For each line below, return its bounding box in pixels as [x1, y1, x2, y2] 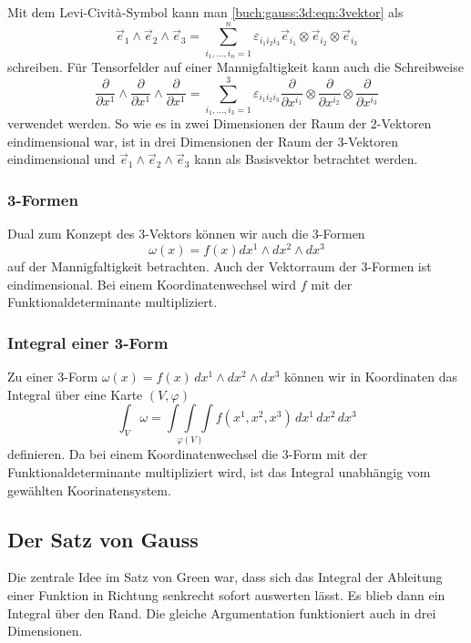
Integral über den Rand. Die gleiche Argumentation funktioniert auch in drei [7, 603, 436, 622]
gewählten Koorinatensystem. [7, 480, 171, 499]
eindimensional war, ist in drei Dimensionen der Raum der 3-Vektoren [7, 131, 398, 150]
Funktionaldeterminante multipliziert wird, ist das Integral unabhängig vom [7, 462, 431, 481]
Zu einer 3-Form [7, 366, 98, 385]
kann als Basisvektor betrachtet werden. [194, 149, 418, 168]
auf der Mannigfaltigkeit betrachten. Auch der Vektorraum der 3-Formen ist [7, 256, 432, 275]
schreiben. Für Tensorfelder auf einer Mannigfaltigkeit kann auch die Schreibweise [7, 57, 464, 77]
